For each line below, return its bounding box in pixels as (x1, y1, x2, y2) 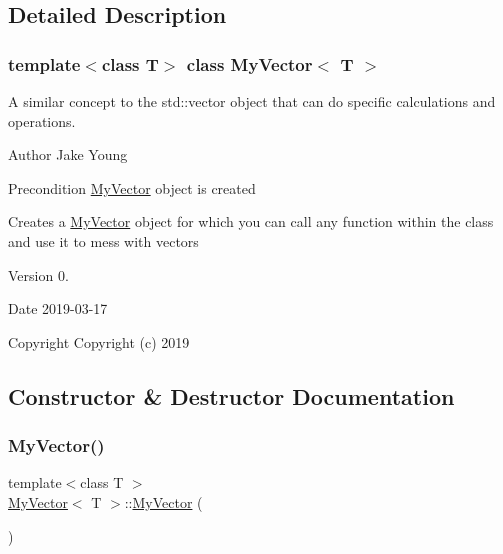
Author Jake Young (8, 144, 128, 165)
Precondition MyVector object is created (8, 177, 256, 198)
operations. (8, 110, 76, 131)
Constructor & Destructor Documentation (8, 380, 455, 411)
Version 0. (8, 264, 69, 285)
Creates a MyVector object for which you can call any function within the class (8, 211, 494, 232)
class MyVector (186, 51, 313, 76)
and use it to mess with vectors (8, 230, 199, 251)
